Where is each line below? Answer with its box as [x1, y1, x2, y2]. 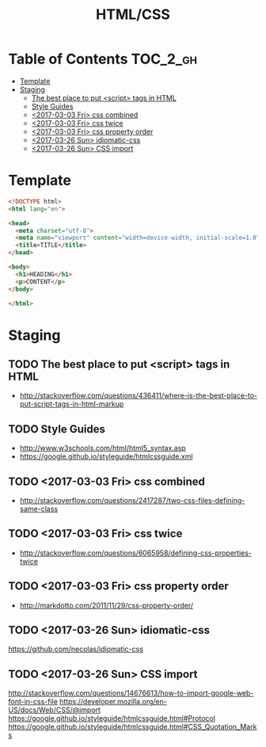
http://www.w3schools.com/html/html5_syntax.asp [19, 444, 186, 453]
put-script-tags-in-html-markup [19, 399, 124, 409]
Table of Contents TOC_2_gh [8, 50, 198, 68]
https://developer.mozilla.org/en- [59, 697, 168, 707]
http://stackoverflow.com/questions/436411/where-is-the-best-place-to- [19, 391, 258, 401]
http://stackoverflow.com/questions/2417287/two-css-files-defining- [19, 496, 245, 505]
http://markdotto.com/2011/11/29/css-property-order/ [19, 600, 194, 610]
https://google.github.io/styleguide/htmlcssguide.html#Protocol [8, 714, 216, 723]
